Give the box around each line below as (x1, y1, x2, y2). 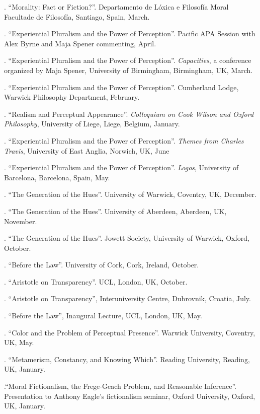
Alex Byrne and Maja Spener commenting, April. (4, 38, 156, 48)
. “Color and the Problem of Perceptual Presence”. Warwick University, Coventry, (4, 327, 255, 337)
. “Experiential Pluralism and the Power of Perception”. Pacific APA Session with (4, 28, 255, 39)
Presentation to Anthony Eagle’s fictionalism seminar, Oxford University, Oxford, (4, 390, 255, 401)
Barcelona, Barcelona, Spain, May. (4, 172, 110, 182)
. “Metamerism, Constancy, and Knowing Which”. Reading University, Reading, (4, 354, 250, 364)
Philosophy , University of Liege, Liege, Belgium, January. (4, 118, 180, 129)
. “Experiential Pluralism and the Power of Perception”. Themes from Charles (4, 135, 244, 146)
